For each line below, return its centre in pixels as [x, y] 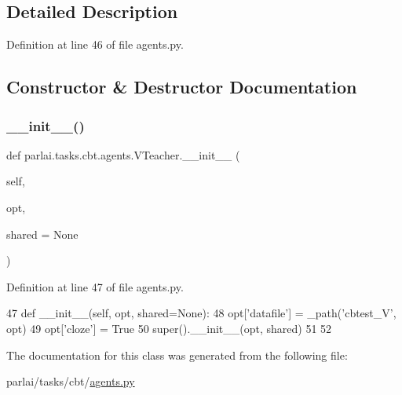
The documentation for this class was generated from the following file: [177, 355]
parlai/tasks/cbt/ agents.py [71, 381]
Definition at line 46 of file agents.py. [95, 44]
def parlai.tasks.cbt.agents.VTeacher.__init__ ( [123, 154]
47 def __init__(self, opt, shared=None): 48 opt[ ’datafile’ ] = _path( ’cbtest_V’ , [201, 313]
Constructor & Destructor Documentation [182, 87]
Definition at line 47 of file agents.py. [95, 286]
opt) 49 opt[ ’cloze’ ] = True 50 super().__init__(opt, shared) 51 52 [169, 328]
